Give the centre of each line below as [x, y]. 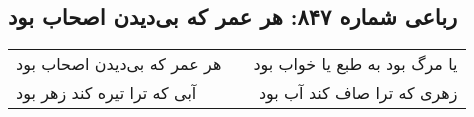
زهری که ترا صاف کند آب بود [358, 93]
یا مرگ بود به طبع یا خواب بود [355, 64]
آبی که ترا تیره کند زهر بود [106, 93]
